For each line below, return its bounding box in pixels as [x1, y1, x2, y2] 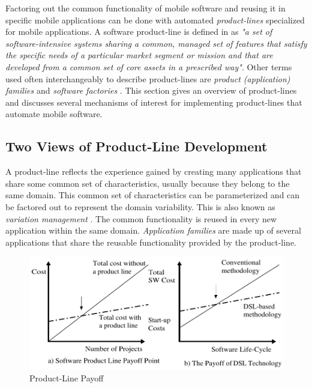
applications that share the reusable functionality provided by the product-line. [5, 235, 297, 248]
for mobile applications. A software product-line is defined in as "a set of [5, 25, 272, 38]
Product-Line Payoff [29, 371, 104, 384]
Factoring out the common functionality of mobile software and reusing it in [5, 2, 286, 14]
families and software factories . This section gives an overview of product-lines [5, 84, 297, 97]
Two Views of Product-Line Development [5, 137, 268, 156]
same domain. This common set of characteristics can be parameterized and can [5, 189, 300, 201]
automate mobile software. [5, 108, 103, 120]
